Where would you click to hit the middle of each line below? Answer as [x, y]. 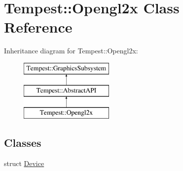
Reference [38, 27]
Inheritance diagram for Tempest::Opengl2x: [71, 51]
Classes [23, 143]
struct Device [24, 163]
